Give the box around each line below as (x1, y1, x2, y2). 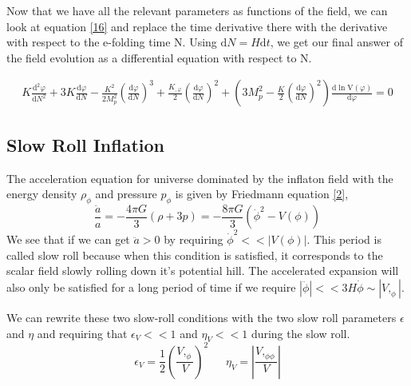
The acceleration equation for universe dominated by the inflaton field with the (6, 169, 393, 186)
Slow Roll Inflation (6, 132, 164, 157)
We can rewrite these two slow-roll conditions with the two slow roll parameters (6, 308, 397, 325)
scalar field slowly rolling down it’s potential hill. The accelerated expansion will (6, 262, 399, 279)
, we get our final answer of (270, 34, 403, 50)
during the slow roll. (251, 324, 350, 341)
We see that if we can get (6, 231, 130, 248)
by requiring (164, 231, 223, 248)
